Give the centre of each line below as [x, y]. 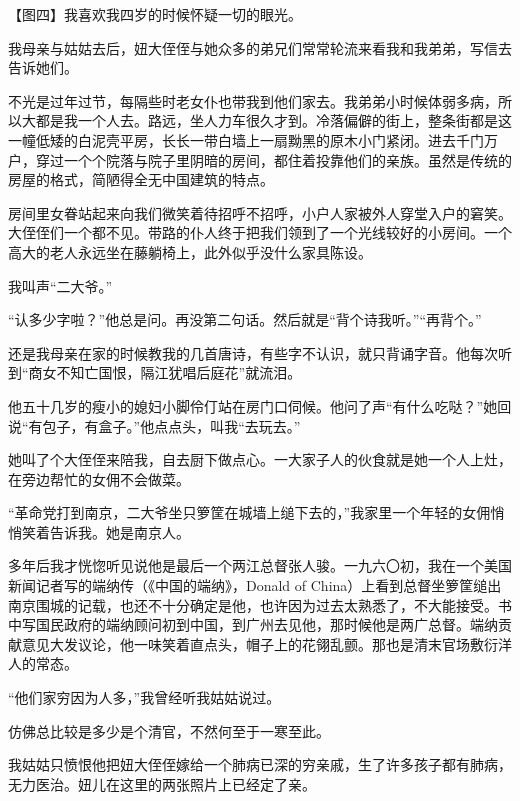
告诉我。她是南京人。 [119, 531]
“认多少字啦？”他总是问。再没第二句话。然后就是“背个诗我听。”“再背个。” [245, 319]
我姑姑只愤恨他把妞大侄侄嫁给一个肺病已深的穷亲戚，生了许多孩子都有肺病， [260, 764]
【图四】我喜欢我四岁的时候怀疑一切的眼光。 [155, 14]
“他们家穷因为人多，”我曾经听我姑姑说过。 [144, 697]
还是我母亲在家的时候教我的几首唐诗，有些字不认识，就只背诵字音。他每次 [253, 352]
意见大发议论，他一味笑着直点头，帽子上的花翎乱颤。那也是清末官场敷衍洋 [266, 643]
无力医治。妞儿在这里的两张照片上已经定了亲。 [162, 783]
